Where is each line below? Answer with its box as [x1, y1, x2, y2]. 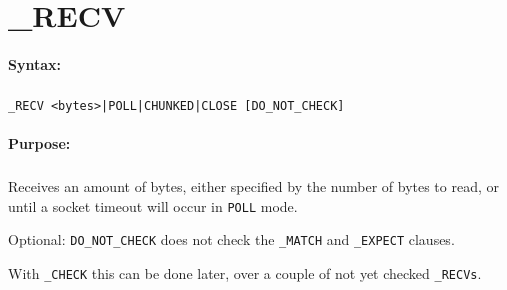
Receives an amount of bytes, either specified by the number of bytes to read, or [8, 176, 500, 197]
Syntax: [8, 53, 61, 74]
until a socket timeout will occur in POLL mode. [8, 195, 298, 216]
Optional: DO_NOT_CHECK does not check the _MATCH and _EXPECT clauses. [8, 229, 455, 250]
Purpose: [8, 133, 71, 154]
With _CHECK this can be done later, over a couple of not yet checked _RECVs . [8, 263, 482, 284]
